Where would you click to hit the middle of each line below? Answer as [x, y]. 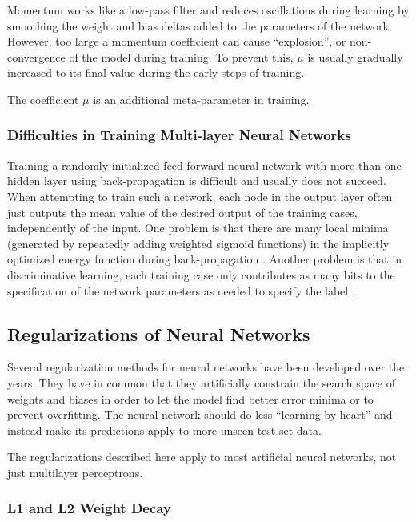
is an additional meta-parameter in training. [201, 99]
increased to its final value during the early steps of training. [156, 72]
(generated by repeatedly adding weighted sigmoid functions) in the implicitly [198, 243]
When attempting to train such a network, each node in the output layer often [200, 196]
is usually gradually [355, 56]
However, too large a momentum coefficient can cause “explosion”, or [177, 41]
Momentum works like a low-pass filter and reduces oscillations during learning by [208, 10]
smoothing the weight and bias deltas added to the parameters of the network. [200, 25]
